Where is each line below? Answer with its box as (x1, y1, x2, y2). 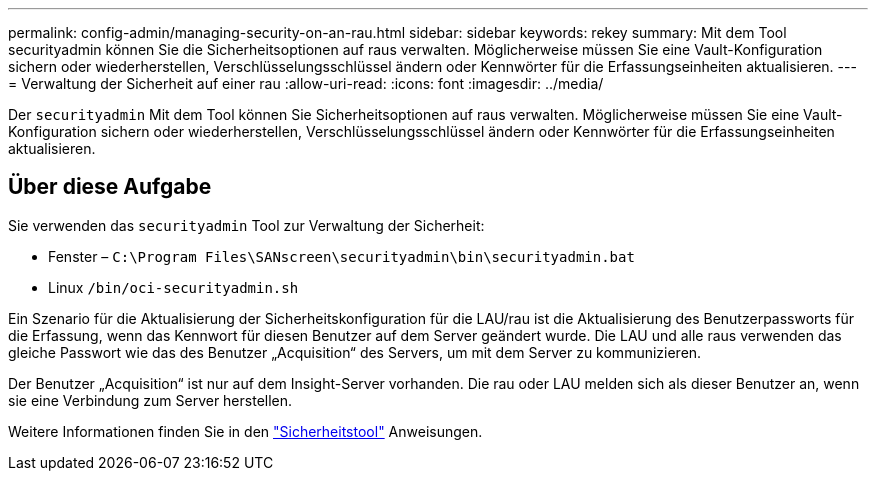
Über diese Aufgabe (8, 174, 212, 200)
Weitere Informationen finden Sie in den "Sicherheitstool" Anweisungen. (8, 422, 483, 440)
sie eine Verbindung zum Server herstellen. (8, 391, 293, 409)
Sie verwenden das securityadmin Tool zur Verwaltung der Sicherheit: (8, 216, 485, 234)
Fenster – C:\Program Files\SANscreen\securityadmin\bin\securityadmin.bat (48, 247, 635, 265)
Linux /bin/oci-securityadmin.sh (48, 278, 299, 296)
